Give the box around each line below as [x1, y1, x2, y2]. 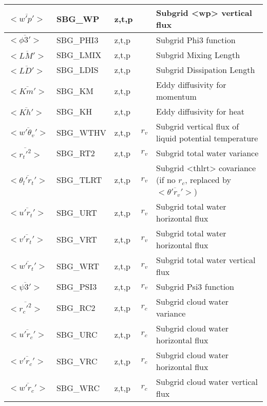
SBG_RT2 [56, 147, 95, 159]
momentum [156, 90, 197, 102]
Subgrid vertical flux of [156, 120, 239, 132]
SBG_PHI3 [56, 34, 99, 46]
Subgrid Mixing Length [156, 49, 240, 61]
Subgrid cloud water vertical [156, 376, 258, 388]
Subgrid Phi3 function [156, 34, 236, 46]
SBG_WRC [56, 381, 100, 394]
